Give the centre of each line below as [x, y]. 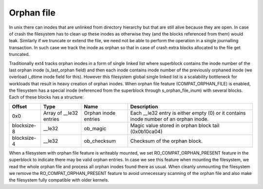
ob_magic [95, 128]
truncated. [19, 54]
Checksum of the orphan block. [167, 141]
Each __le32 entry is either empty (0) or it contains [188, 113]
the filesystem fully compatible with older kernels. [59, 180]
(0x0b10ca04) [146, 131]
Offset [19, 106]
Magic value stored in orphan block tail [175, 125]
